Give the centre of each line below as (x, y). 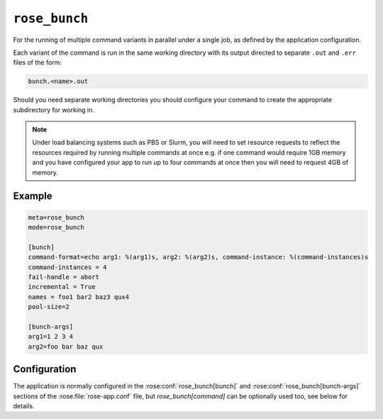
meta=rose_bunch (56, 217)
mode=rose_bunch (56, 228)
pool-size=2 (49, 307)
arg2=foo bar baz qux (66, 347)
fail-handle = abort (63, 277)
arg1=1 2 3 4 (51, 337)
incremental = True (62, 287)
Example (33, 196)
